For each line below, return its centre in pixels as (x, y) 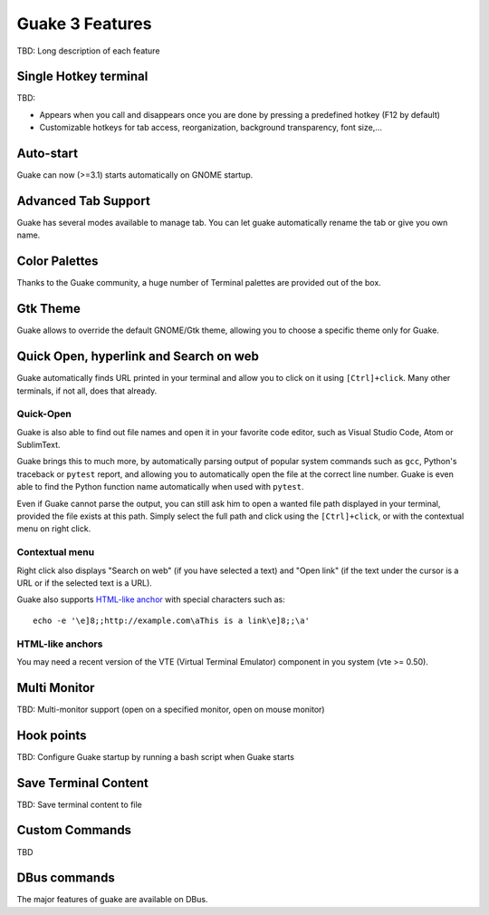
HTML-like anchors (60, 644)
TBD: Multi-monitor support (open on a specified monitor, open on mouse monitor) (171, 709)
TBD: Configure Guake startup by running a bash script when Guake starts (155, 756)
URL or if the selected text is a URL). (85, 583)
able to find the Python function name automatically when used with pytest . (160, 487)
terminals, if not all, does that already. (87, 391)
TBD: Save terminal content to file (79, 804)
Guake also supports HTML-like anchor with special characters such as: (151, 599)
